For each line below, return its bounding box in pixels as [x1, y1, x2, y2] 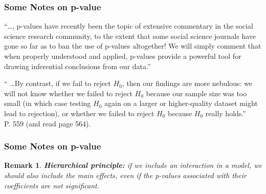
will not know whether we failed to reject [4, 88, 132, 98]
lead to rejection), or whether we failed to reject [4, 107, 154, 118]
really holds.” [205, 107, 246, 118]
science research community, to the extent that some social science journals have [4, 30, 256, 41]
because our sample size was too [146, 88, 247, 98]
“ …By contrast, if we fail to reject [4, 78, 111, 89]
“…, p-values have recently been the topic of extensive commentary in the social [4, 20, 253, 31]
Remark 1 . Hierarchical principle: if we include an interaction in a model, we [4, 160, 262, 170]
